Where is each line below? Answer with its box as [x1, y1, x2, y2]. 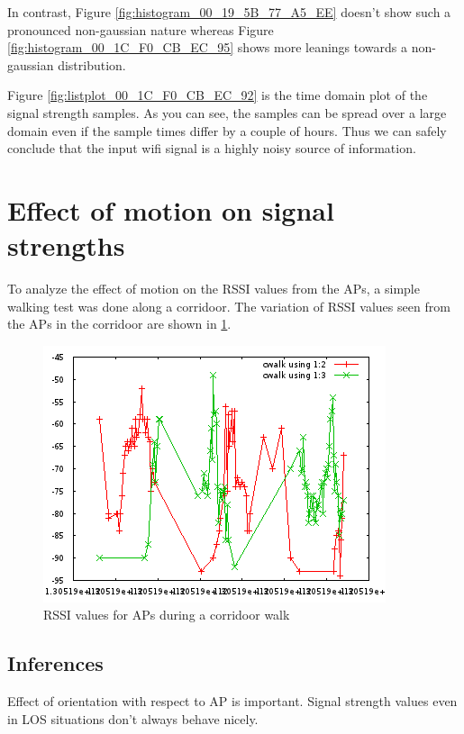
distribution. [58, 55, 126, 74]
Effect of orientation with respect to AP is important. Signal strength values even [7, 692, 458, 711]
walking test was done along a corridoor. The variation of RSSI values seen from [7, 296, 450, 315]
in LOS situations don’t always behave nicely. [7, 709, 259, 728]
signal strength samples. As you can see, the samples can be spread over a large [7, 103, 447, 122]
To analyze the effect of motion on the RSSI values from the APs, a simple [7, 279, 420, 298]
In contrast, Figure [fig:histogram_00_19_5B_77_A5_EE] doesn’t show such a [7, 3, 451, 21]
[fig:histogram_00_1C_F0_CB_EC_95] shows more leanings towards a [7, 38, 408, 57]
